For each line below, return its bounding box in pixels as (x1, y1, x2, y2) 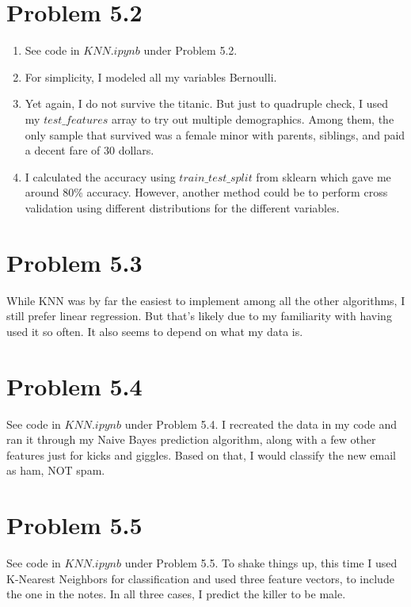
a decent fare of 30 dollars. (25, 142, 154, 158)
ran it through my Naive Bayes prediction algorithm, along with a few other (6, 431, 376, 448)
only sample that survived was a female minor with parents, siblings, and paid (25, 126, 405, 143)
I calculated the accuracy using (25, 168, 176, 185)
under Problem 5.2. (143, 42, 238, 59)
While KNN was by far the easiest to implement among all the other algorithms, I (6, 292, 405, 308)
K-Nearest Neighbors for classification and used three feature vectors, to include (6, 570, 394, 586)
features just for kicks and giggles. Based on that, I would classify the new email (6, 446, 396, 463)
